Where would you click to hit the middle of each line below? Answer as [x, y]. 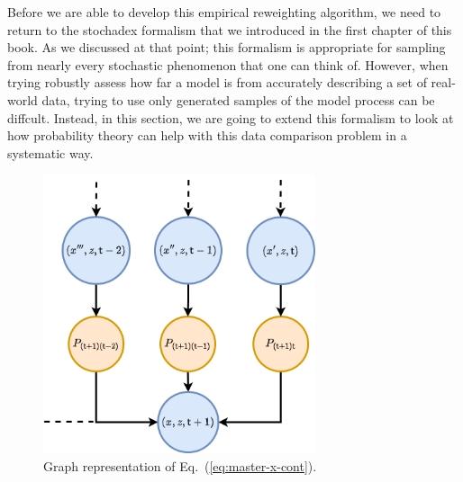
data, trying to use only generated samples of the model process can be [238, 99]
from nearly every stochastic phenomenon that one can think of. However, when [228, 64]
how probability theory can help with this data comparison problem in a [207, 135]
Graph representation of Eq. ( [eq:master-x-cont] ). [180, 465]
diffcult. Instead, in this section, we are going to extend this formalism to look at [231, 117]
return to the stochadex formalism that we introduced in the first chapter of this [230, 29]
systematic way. [50, 152]
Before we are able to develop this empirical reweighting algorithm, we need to [224, 12]
